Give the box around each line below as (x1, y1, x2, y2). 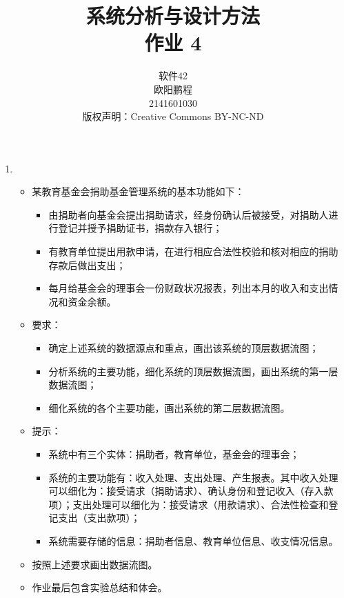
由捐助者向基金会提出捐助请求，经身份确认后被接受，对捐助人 (48, 207, 329, 221)
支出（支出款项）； (58, 510, 141, 525)
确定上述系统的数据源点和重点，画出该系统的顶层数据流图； (48, 341, 319, 355)
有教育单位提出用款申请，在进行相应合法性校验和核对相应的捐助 (48, 244, 338, 259)
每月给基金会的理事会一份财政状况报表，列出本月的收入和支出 (48, 281, 329, 295)
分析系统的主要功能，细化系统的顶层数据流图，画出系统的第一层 (48, 363, 338, 378)
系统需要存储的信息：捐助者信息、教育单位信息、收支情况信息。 (48, 533, 338, 548)
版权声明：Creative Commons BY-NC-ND (82, 109, 264, 123)
